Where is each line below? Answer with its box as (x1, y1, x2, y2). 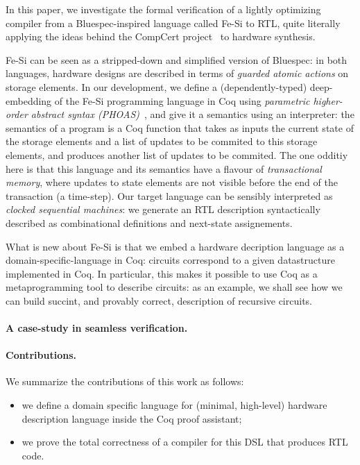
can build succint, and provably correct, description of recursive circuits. (6, 293, 312, 307)
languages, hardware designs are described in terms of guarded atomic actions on (6, 66, 349, 81)
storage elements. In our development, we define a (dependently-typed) (6, 79, 307, 94)
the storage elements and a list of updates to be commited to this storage (6, 134, 318, 149)
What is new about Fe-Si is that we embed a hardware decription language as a (6, 239, 345, 253)
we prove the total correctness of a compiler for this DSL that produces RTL (22, 434, 348, 449)
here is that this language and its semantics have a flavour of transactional (6, 161, 322, 176)
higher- (313, 93, 343, 108)
